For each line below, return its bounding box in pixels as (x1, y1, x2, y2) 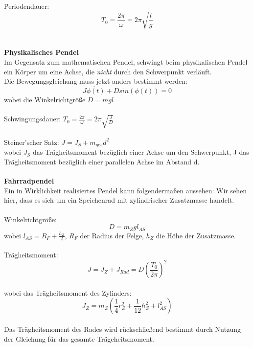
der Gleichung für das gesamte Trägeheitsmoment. (4, 333, 154, 344)
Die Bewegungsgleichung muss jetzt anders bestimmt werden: (4, 76, 187, 86)
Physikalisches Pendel (4, 47, 79, 57)
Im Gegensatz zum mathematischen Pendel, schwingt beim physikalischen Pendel (4, 56, 248, 67)
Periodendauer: (4, 1, 49, 11)
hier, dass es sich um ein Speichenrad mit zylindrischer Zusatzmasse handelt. (4, 195, 234, 205)
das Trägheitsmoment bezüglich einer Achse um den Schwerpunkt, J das (32, 147, 249, 157)
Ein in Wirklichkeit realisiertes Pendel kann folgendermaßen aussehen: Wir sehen (4, 185, 247, 195)
